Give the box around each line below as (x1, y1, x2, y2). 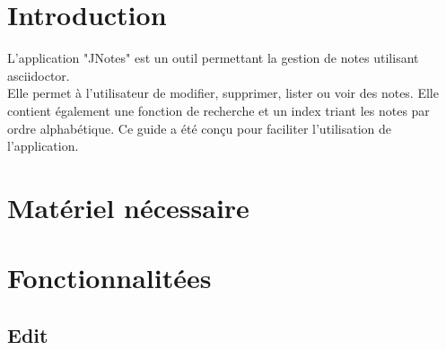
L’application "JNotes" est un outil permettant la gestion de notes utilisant (7, 48, 419, 67)
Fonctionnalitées (7, 259, 212, 296)
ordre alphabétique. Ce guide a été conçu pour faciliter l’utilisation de (7, 118, 392, 137)
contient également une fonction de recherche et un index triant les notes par (7, 101, 430, 119)
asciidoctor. (7, 66, 70, 84)
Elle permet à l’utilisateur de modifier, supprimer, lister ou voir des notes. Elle (7, 83, 439, 102)
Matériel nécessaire (7, 188, 249, 225)
